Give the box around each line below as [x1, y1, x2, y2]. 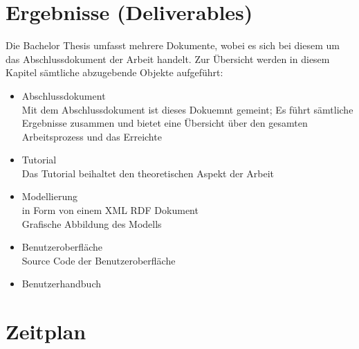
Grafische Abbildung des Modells [21, 216, 162, 231]
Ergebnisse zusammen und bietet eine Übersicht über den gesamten [21, 116, 308, 130]
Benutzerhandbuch [21, 276, 101, 291]
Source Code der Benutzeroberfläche [21, 253, 176, 267]
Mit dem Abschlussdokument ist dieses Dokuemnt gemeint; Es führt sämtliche [21, 102, 353, 116]
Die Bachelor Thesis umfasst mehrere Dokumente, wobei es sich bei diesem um [6, 38, 340, 53]
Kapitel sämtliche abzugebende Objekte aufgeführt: [6, 65, 223, 80]
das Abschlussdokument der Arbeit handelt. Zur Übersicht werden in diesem [6, 51, 330, 66]
